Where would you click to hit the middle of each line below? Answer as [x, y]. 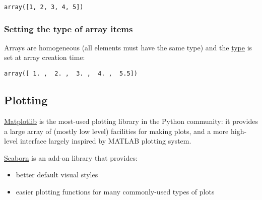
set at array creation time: [45, 57]
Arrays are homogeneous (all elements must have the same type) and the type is [128, 47]
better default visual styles [57, 175]
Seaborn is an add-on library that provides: [71, 157]
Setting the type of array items [69, 28]
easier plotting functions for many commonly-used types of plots [115, 191]
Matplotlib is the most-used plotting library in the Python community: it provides [131, 121]
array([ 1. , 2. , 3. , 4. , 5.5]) [71, 74]
